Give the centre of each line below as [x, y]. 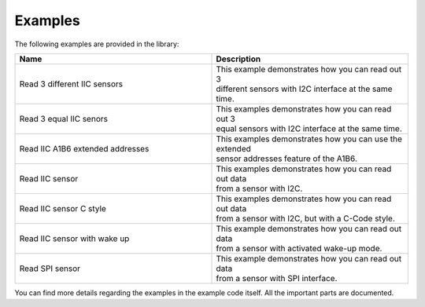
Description [238, 59]
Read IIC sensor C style [63, 208]
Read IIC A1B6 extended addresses [84, 148]
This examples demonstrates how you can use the [309, 139]
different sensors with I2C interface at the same [304, 89]
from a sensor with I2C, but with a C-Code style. [305, 218]
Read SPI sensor [50, 269]
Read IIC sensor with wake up [74, 238]
